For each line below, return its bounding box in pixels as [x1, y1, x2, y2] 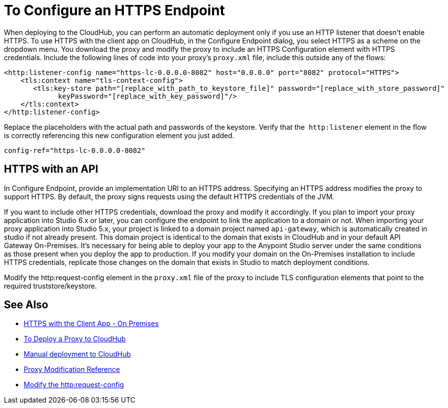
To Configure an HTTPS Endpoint [4, 2, 225, 19]
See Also [4, 298, 48, 311]
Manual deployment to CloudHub [24, 350, 131, 359]
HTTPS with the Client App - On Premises [24, 319, 159, 328]
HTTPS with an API [4, 163, 98, 176]
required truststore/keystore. [4, 281, 97, 290]
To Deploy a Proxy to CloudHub [24, 334, 126, 343]
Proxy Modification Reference [24, 365, 120, 374]
